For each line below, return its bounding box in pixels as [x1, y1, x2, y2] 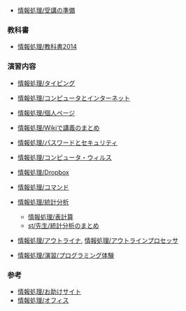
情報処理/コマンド [17, 182, 69, 191]
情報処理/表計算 [27, 212, 73, 221]
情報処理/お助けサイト [17, 287, 82, 296]
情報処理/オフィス [17, 296, 69, 304]
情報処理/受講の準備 [17, 6, 76, 14]
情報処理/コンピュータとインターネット [17, 94, 131, 102]
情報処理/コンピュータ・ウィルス [17, 153, 112, 161]
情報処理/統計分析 [17, 198, 69, 206]
